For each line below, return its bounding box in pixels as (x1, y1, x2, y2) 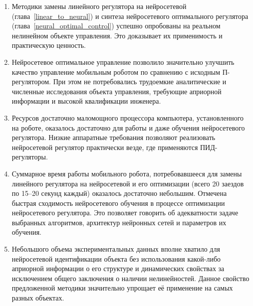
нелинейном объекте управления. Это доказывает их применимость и (11, 30, 223, 40)
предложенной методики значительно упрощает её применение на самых (11, 283, 233, 293)
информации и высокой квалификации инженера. (11, 96, 161, 106)
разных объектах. (11, 293, 64, 303)
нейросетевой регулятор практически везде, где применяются (11, 142, 198, 152)
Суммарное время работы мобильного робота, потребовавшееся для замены (11, 168, 242, 178)
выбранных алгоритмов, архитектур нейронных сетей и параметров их (11, 217, 227, 227)
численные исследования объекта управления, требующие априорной (11, 86, 222, 96)
